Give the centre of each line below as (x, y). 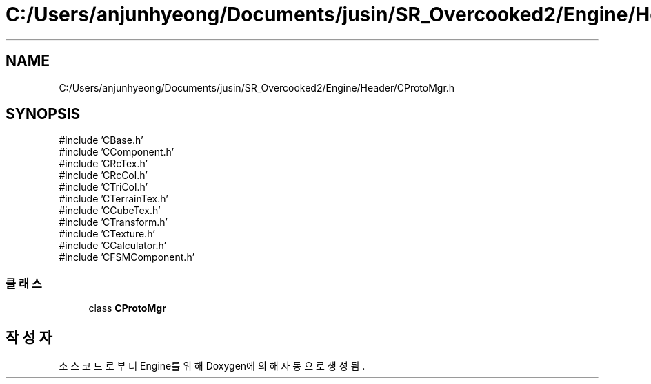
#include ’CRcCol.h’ (103, 175)
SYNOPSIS (43, 114)
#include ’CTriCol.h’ (103, 187)
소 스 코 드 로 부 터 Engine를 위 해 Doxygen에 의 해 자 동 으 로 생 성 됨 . (212, 366)
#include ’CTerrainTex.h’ (113, 199)
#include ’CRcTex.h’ (103, 164)
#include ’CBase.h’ (101, 140)
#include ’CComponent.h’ (117, 152)
